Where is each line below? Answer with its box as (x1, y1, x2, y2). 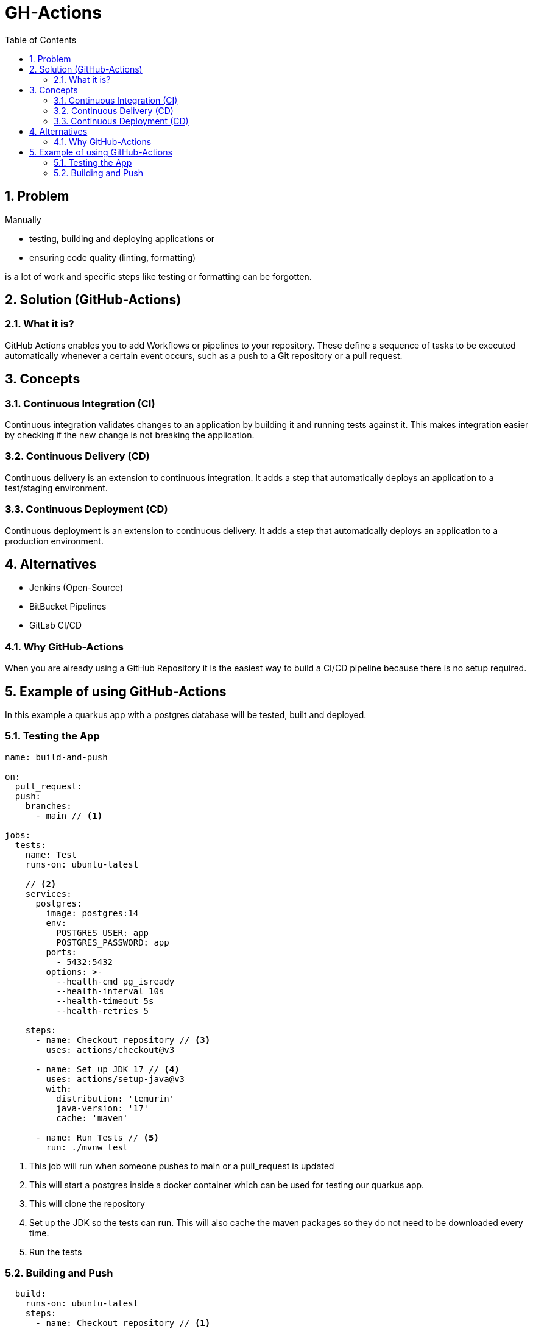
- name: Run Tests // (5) (35, 1132, 159, 1142)
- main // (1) (35, 810, 103, 821)
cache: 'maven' (56, 1113, 129, 1123)
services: (25, 888, 72, 899)
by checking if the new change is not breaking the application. (5, 430, 255, 441)
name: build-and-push (5, 752, 108, 762)
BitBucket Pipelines (29, 601, 107, 612)
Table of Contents (5, 34, 77, 45)
